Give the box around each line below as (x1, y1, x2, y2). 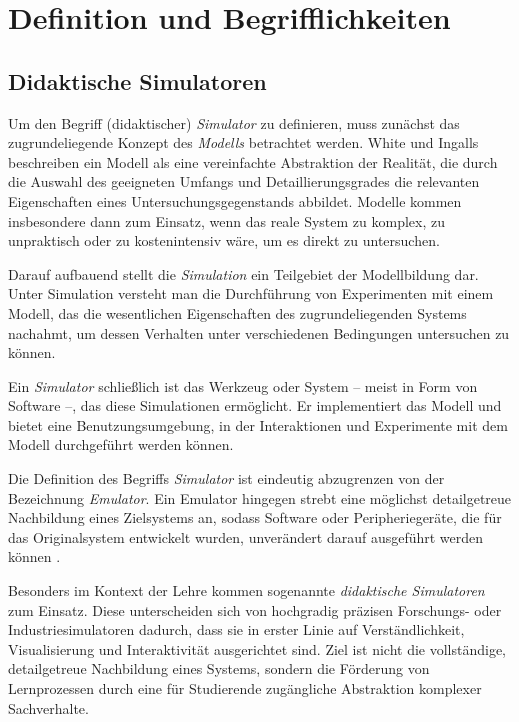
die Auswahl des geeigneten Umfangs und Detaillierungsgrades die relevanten (8, 171, 480, 192)
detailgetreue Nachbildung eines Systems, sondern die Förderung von (8, 658, 430, 679)
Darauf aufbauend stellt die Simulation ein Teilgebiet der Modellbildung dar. (8, 263, 479, 284)
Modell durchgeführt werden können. (8, 434, 234, 455)
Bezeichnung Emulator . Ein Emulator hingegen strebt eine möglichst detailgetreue (8, 487, 512, 508)
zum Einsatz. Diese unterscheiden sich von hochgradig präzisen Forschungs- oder (8, 599, 502, 620)
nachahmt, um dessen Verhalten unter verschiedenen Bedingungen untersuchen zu (8, 322, 510, 343)
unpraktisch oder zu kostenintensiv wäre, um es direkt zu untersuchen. (8, 230, 440, 251)
